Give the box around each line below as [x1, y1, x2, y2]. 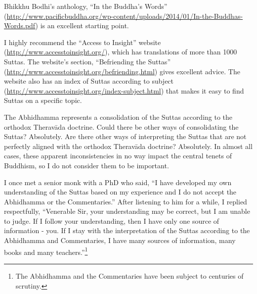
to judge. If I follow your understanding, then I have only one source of [4, 215, 219, 226]
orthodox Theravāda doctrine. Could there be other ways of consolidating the [4, 121, 239, 132]
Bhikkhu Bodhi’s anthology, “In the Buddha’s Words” [4, 1, 168, 11]
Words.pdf [4, 20, 36, 31]
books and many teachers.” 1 [4, 245, 88, 257]
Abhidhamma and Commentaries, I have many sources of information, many [4, 235, 236, 245]
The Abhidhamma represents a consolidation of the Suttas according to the [4, 111, 233, 122]
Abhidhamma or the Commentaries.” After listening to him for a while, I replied [4, 196, 247, 206]
